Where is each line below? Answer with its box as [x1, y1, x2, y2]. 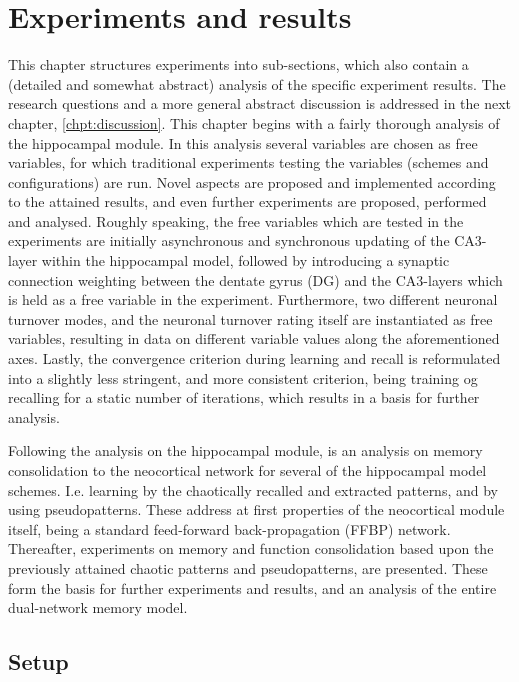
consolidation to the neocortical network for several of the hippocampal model [8, 460, 487, 480]
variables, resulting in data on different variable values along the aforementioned [8, 328, 500, 349]
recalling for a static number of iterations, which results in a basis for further [8, 387, 480, 408]
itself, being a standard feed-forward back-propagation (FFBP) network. [8, 518, 451, 539]
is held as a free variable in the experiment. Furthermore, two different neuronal [8, 289, 498, 310]
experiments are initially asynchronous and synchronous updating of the [8, 230, 450, 251]
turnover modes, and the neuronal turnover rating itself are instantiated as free [8, 308, 493, 329]
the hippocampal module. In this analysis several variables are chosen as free [8, 132, 478, 153]
